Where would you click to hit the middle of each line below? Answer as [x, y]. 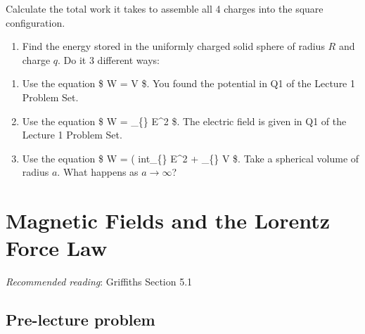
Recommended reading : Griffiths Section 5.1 [99, 282]
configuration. [36, 22]
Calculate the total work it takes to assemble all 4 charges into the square [165, 8]
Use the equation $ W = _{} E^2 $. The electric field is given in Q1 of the [184, 121]
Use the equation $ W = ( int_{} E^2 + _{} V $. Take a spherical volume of [191, 158]
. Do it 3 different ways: [109, 59]
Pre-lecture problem [81, 320]
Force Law [57, 248]
